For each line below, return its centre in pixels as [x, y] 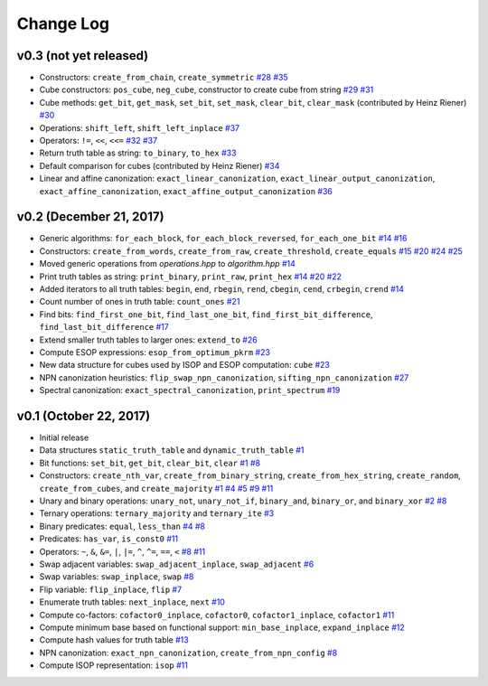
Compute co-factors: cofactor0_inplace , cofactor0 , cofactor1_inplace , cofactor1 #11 [217, 615]
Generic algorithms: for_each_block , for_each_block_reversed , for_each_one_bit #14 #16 [223, 239]
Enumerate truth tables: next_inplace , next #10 [132, 602]
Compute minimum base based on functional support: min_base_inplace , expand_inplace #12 [222, 627]
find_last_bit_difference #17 [104, 327]
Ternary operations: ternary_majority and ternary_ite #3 [157, 513]
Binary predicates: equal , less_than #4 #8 [122, 526]
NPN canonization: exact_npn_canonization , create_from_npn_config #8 [188, 653]
